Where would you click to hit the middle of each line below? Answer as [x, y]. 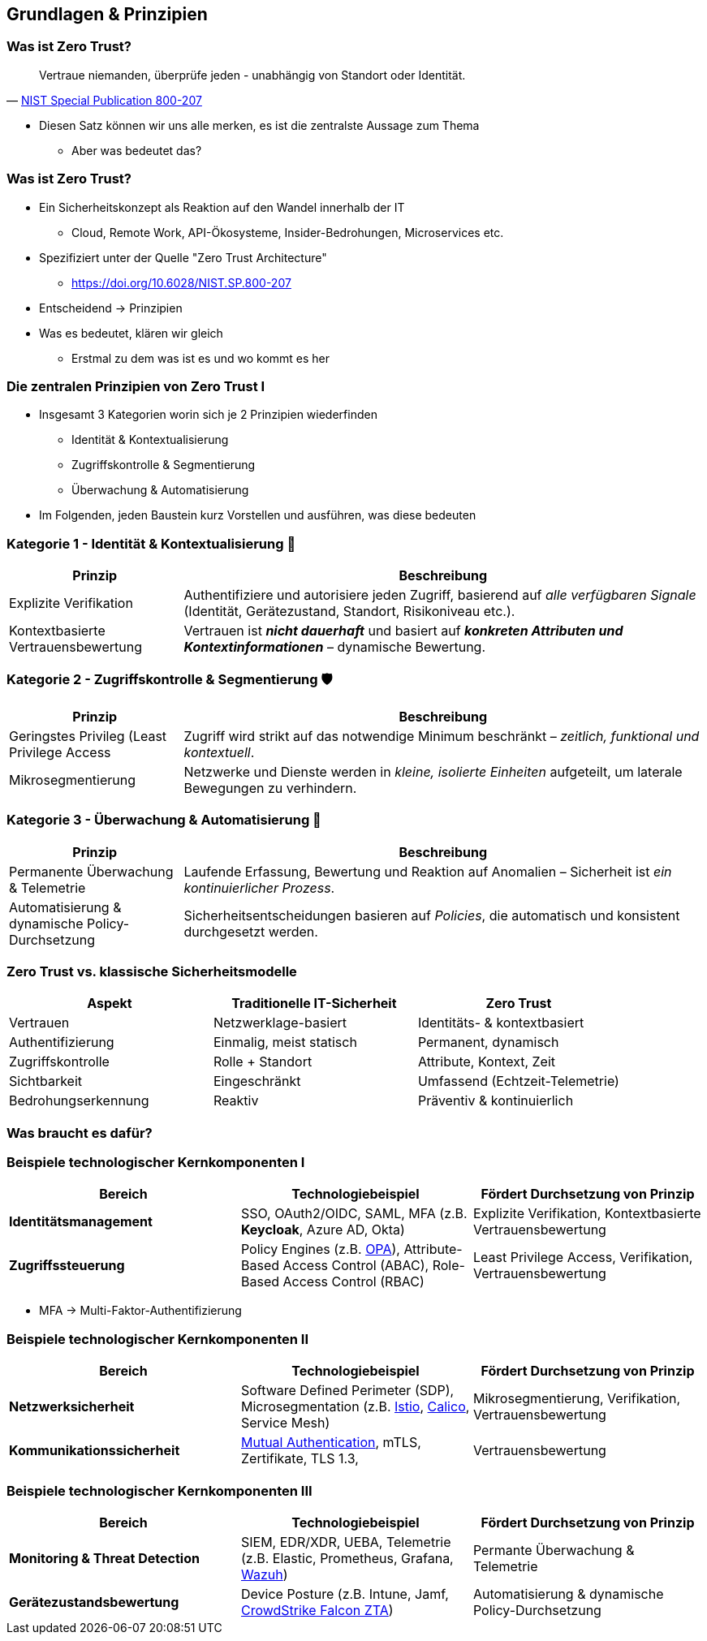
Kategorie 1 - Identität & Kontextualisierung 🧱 [151, 543]
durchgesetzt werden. [251, 931]
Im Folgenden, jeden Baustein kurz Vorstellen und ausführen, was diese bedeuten [258, 515]
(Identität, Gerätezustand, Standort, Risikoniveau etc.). [349, 612]
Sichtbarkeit [46, 1081]
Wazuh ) [264, 1574]
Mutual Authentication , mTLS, [331, 1443]
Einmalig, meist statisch [285, 1042]
